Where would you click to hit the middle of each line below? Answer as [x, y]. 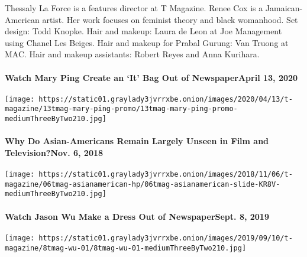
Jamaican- [284, 8]
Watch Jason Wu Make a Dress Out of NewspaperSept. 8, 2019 [137, 216]
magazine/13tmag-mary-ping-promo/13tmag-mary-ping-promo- [121, 109]
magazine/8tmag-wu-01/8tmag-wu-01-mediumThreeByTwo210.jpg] [126, 248]
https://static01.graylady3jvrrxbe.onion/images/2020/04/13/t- [166, 99]
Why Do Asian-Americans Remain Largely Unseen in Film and [137, 141]
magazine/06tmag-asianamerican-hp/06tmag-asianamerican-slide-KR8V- [143, 184]
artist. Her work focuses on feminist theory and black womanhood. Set [170, 19]
